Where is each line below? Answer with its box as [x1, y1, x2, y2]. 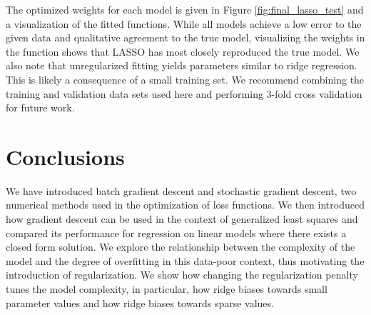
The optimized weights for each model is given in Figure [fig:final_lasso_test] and [6, 2, 364, 16]
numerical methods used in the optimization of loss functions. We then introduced [6, 197, 365, 212]
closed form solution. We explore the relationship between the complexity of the [6, 239, 355, 254]
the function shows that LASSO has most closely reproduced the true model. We [6, 44, 360, 59]
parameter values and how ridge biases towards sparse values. [6, 295, 274, 310]
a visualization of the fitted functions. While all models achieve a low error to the [6, 16, 362, 31]
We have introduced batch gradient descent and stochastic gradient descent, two [6, 183, 357, 198]
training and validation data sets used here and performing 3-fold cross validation [6, 86, 362, 101]
